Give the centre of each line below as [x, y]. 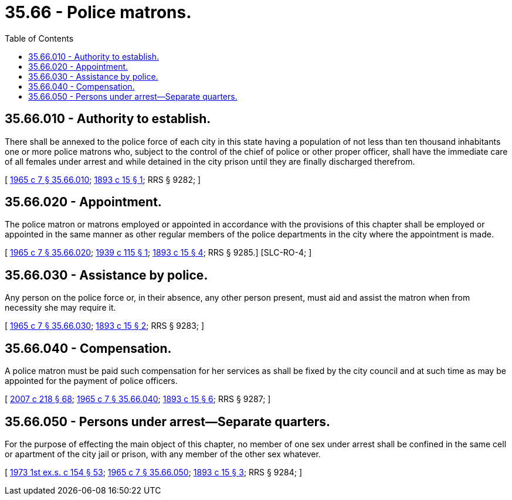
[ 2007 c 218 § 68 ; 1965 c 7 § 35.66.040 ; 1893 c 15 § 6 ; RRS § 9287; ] [138, 399]
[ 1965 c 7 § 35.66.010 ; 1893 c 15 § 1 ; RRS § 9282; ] [103, 179]
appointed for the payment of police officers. [91, 381]
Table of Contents [39, 38]
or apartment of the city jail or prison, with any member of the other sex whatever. [163, 454]
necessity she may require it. [60, 308]
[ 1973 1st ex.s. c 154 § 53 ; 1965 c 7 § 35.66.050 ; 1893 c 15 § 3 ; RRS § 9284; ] [154, 472]
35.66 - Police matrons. [98, 12]
